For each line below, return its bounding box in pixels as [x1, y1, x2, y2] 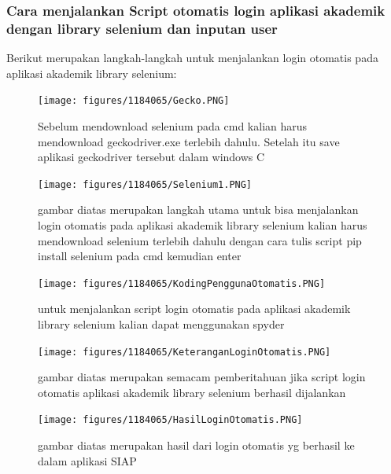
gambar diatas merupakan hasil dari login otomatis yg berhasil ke [38, 437, 355, 454]
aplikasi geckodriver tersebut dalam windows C [38, 149, 265, 165]
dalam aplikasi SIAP [38, 452, 137, 468]
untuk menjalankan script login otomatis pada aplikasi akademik [38, 300, 351, 317]
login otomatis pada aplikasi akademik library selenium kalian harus [38, 217, 367, 233]
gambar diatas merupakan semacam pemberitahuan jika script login [38, 369, 366, 385]
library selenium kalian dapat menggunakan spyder [38, 316, 285, 333]
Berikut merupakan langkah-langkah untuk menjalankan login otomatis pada [6, 50, 378, 66]
